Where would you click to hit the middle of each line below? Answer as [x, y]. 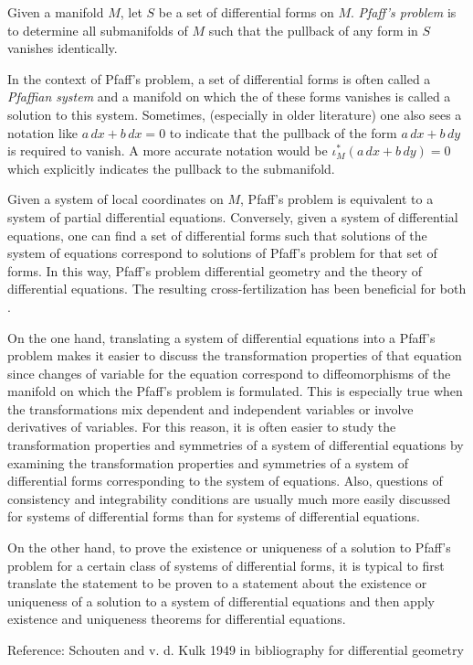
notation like [43, 132]
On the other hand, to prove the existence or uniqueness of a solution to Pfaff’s [229, 547]
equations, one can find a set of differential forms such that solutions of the [217, 235]
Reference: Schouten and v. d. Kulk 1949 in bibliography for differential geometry [236, 649]
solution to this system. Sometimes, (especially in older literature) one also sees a [235, 114]
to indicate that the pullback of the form [283, 132]
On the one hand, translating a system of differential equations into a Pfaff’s [221, 337]
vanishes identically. [63, 48]
